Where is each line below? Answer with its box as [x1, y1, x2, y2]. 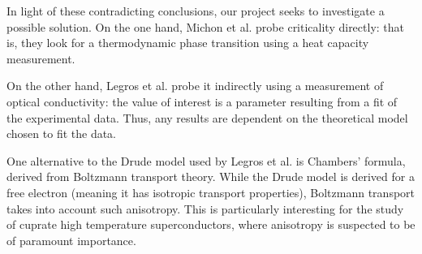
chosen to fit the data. [6, 125, 117, 142]
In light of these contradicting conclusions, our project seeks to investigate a [6, 2, 385, 19]
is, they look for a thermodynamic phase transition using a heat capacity [6, 34, 369, 51]
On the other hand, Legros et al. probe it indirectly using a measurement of [6, 77, 384, 94]
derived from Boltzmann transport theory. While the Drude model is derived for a [6, 168, 415, 185]
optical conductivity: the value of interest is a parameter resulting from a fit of [6, 93, 398, 110]
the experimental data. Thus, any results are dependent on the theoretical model [6, 109, 408, 126]
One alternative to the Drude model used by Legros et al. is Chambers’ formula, [6, 152, 406, 169]
